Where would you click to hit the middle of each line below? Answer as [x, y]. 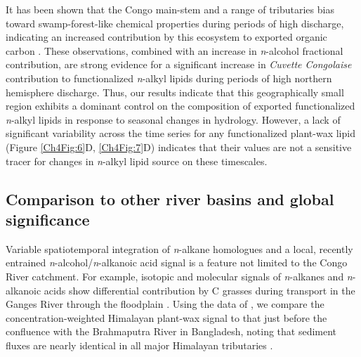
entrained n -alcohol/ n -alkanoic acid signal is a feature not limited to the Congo [177, 262]
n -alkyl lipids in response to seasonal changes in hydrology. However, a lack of [173, 119]
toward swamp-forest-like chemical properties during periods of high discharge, [175, 23]
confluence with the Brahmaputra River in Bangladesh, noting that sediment [171, 331]
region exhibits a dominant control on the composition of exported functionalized [180, 106]
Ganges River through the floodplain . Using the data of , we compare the [165, 304]
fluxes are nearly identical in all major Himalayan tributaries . [139, 345]
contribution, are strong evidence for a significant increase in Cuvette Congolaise [179, 64]
